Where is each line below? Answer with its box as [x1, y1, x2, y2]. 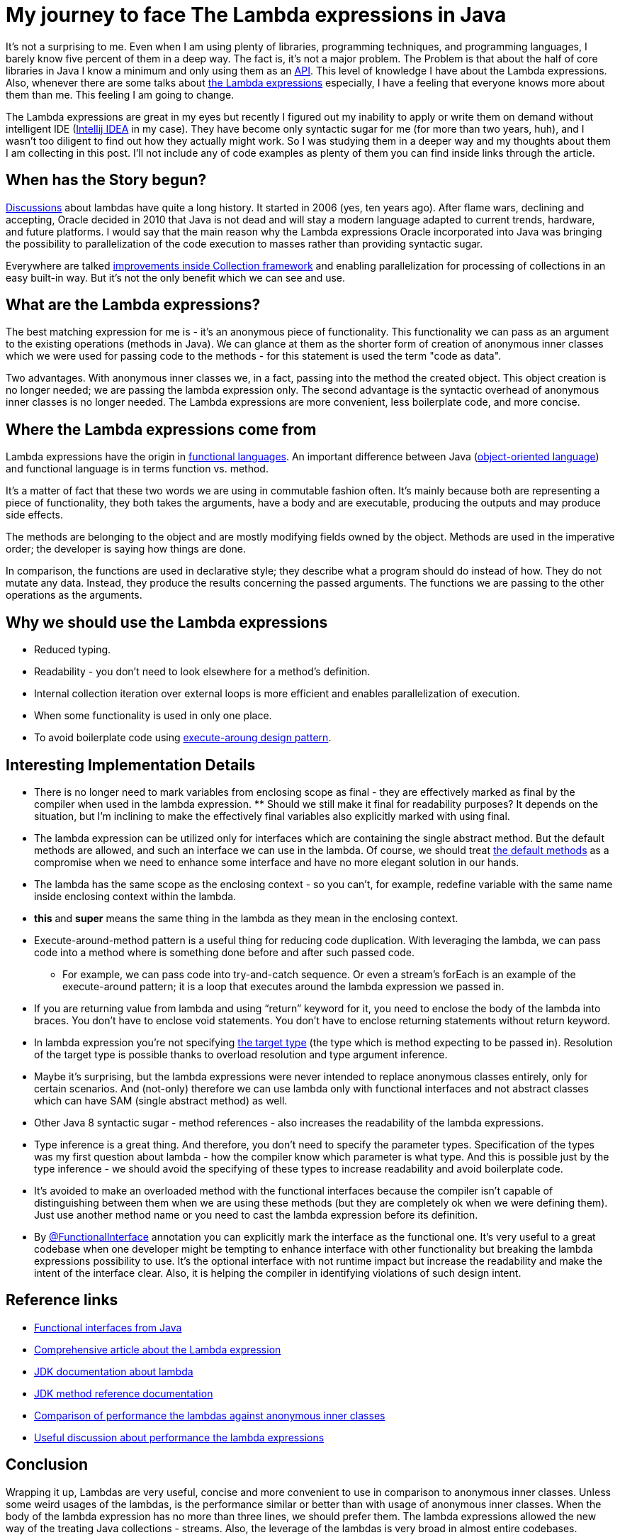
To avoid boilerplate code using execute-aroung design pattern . [34, 731, 332, 744]
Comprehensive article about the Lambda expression [34, 1343, 281, 1356]
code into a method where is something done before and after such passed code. [34, 946, 415, 958]
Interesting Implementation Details [6, 755, 256, 774]
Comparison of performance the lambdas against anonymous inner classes [34, 1409, 385, 1422]
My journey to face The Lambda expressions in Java [6, 3, 507, 27]
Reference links [6, 1291, 118, 1309]
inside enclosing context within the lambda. [34, 890, 237, 902]
